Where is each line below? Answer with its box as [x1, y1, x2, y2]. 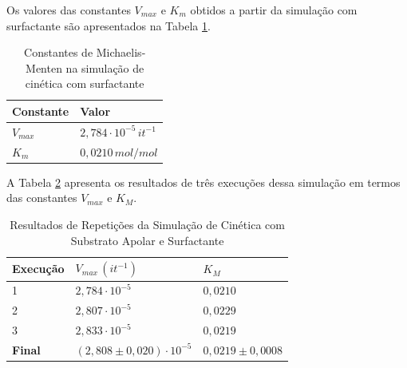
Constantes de [24, 44, 93, 61]
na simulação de [65, 59, 144, 76]
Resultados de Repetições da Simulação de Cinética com [10, 216, 285, 232]
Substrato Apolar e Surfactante [70, 231, 224, 248]
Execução [12, 260, 65, 277]
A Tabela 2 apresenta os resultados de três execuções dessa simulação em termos [6, 173, 401, 190]
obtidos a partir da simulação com [190, 2, 358, 18]
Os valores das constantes [6, 2, 131, 18]
